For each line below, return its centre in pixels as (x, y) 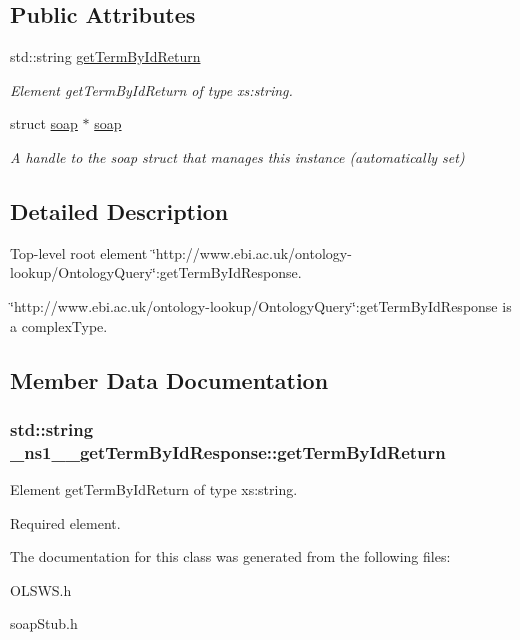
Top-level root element (79, 252)
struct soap (44, 123)
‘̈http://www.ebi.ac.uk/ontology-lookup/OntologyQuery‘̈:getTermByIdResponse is (261, 305)
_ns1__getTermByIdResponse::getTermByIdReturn (228, 451)
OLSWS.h (41, 589)
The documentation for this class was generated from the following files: (230, 556)
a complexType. (59, 325)
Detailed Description (119, 210)
